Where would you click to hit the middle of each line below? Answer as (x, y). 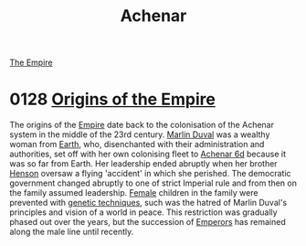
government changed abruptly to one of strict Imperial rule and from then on (153, 183)
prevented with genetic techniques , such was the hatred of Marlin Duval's (148, 203)
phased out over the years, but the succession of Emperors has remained (148, 222)
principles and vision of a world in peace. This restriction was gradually (143, 212)
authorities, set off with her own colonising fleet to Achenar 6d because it (148, 154)
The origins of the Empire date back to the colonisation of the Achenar (142, 125)
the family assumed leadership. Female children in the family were (134, 193)
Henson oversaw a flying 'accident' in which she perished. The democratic (150, 174)
